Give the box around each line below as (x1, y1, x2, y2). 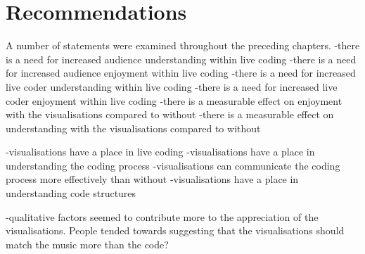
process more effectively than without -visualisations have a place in (6, 172, 299, 186)
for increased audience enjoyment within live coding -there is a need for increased (6, 65, 356, 80)
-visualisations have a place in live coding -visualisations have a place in (6, 144, 315, 159)
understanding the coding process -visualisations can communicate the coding (6, 158, 340, 172)
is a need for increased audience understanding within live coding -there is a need (6, 51, 357, 66)
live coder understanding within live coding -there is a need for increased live (6, 79, 338, 94)
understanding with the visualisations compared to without (6, 120, 261, 135)
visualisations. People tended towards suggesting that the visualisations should (6, 223, 345, 238)
